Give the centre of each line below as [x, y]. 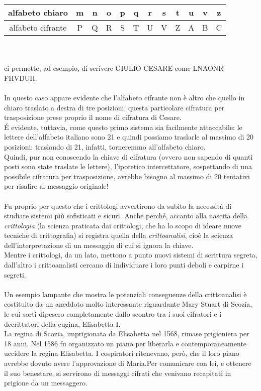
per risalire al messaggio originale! [56, 186]
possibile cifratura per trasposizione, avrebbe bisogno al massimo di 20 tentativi [127, 176]
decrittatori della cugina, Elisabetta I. [62, 323]
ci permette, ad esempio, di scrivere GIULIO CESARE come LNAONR [114, 68]
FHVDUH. [21, 78]
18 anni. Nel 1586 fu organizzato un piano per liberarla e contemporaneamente [125, 343]
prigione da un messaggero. [46, 383]
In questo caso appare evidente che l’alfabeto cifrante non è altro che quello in [124, 97]
